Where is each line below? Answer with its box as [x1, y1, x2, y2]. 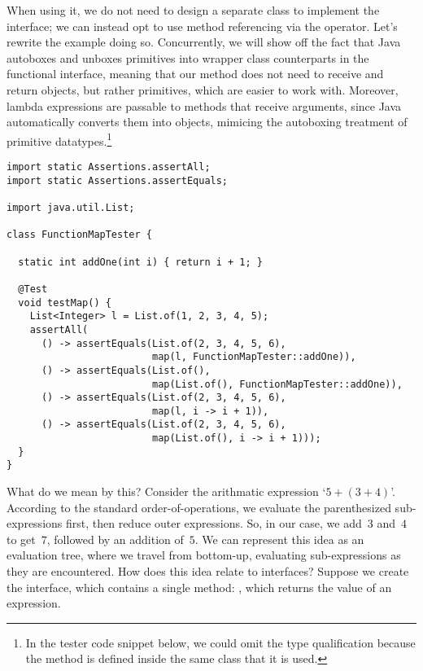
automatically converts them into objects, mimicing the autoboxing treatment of [7, 113, 408, 130]
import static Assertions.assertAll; [7, 161, 211, 173]
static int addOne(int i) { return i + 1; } [18, 256, 263, 268]
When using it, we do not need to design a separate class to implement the [7, 2, 380, 18]
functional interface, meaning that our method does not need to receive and [7, 65, 384, 82]
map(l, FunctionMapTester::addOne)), [151, 351, 356, 363]
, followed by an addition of [46, 530, 184, 547]
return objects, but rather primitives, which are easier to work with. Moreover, [7, 81, 399, 98]
